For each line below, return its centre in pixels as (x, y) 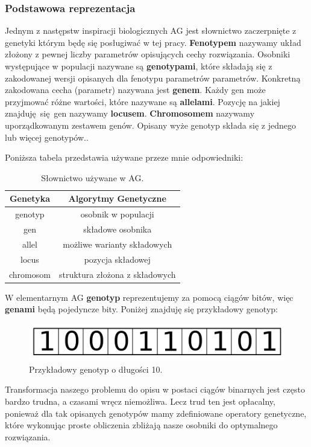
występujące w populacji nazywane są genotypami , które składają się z (139, 66)
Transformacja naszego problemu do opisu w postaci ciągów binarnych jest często (155, 389)
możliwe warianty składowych (118, 244)
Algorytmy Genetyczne (117, 198)
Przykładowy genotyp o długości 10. (96, 369)
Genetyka (30, 198)
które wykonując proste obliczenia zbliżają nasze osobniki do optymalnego (141, 425)
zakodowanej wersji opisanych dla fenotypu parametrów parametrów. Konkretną (153, 78)
